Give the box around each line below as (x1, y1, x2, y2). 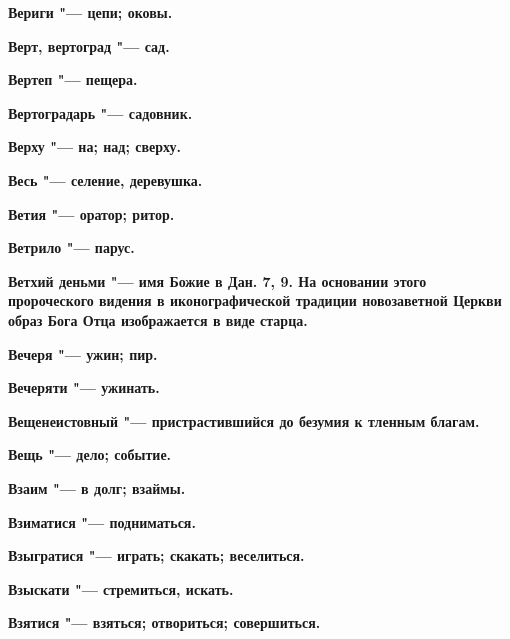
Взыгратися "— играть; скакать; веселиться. (8, 545, 305, 566)
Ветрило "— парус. (8, 237, 135, 258)
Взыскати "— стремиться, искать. (8, 578, 234, 599)
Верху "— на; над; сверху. (8, 136, 181, 157)
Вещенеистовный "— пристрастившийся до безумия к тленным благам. (8, 410, 480, 431)
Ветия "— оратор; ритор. (8, 203, 175, 224)
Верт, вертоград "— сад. (8, 35, 170, 56)
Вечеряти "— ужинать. (8, 377, 160, 398)
